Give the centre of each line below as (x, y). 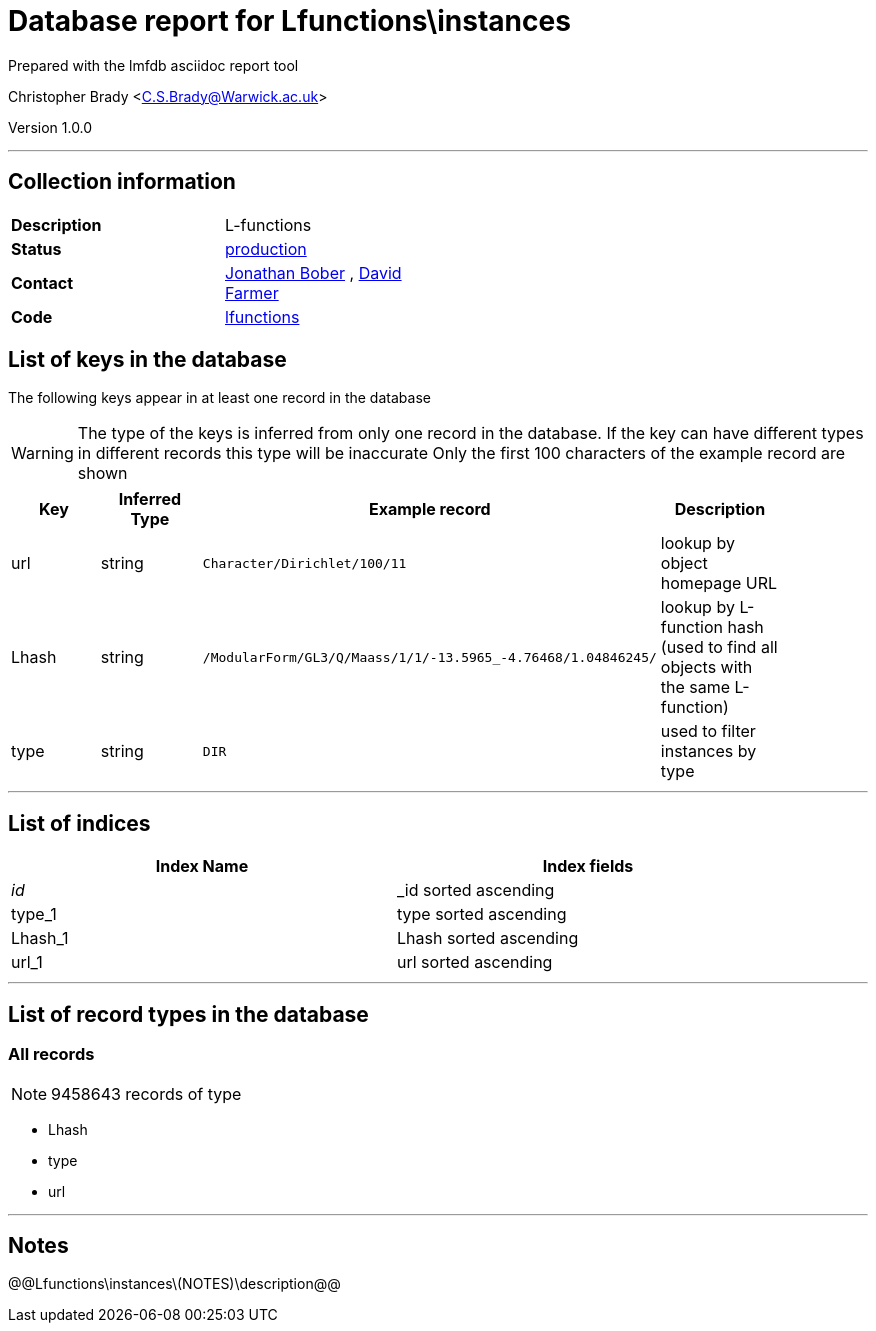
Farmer (252, 292)
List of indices (79, 823)
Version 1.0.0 (50, 127)
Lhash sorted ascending (488, 938)
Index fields (588, 866)
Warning (42, 453)
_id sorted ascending (476, 890)
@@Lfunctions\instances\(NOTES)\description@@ (174, 1284)
